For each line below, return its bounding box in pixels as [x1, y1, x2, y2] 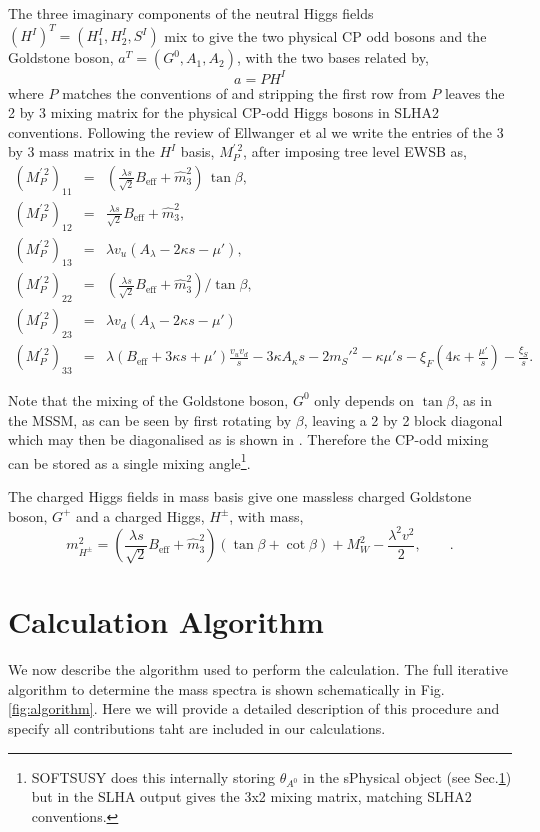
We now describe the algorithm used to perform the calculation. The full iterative [8, 659, 509, 680]
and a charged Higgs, [76, 505, 205, 526]
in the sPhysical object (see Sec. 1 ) [303, 766, 512, 787]
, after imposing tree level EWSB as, [243, 141, 467, 162]
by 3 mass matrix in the [8, 141, 155, 162]
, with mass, [229, 505, 304, 526]
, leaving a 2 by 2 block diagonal [303, 409, 503, 430]
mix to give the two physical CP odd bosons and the [164, 25, 487, 46]
